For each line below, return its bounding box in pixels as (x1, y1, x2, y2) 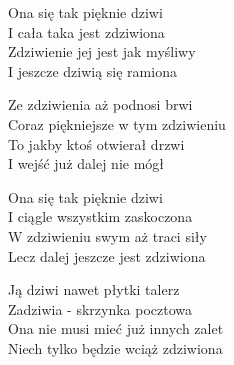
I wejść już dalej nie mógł (8, 153, 165, 174)
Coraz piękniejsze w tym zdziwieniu (8, 113, 226, 134)
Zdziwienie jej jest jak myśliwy (8, 41, 196, 62)
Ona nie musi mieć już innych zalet (8, 318, 224, 339)
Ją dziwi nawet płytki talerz (8, 279, 180, 300)
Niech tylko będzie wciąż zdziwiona (8, 337, 223, 358)
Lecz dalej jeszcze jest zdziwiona (8, 245, 206, 266)
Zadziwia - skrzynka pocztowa (8, 298, 193, 319)
